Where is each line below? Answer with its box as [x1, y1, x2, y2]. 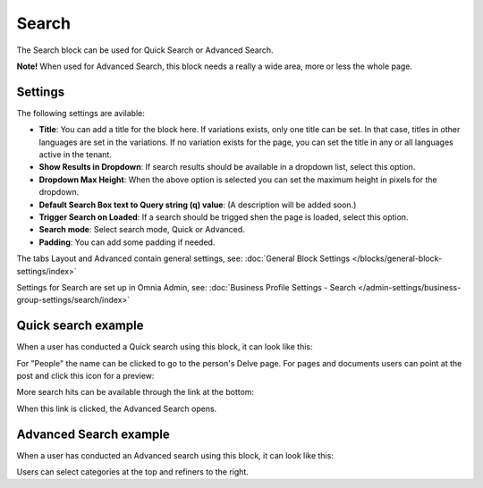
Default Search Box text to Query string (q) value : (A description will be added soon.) [38, 199, 357, 210]
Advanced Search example [16, 426, 170, 442]
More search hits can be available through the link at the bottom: [16, 387, 255, 398]
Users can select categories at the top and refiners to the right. [16, 467, 250, 477]
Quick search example [16, 318, 144, 333]
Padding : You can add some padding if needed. [38, 237, 216, 248]
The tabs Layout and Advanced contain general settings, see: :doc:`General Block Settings [16, 253, 351, 264]
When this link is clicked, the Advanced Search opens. [16, 403, 217, 414]
